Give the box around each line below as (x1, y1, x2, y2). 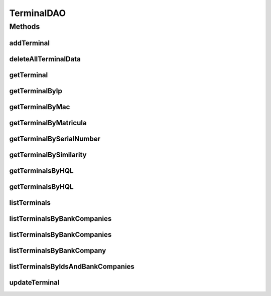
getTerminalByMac (9, 103, 70, 111)
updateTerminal (9, 278, 60, 286)
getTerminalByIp (9, 87, 62, 95)
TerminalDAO (9, 8, 66, 19)
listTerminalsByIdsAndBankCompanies (9, 262, 135, 270)
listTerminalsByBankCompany (9, 246, 106, 255)
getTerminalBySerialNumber (9, 134, 100, 143)
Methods (9, 22, 40, 31)
